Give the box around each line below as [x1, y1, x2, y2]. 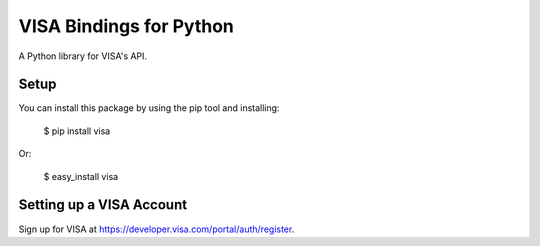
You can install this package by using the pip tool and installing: [18, 102, 280, 114]
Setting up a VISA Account [18, 196, 188, 214]
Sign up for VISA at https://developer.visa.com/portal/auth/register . [18, 223, 295, 235]
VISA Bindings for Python [18, 15, 235, 37]
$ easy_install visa [43, 170, 119, 182]
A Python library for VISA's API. [18, 50, 148, 62]
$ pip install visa [43, 125, 111, 137]
